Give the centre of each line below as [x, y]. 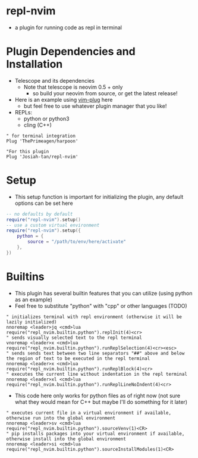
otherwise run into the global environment [61, 418]
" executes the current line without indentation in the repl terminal [97, 374]
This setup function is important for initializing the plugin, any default [99, 197]
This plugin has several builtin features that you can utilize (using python [103, 293]
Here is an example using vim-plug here [64, 99]
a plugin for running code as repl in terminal [68, 27]
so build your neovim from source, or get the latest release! [105, 93]
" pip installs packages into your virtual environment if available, [95, 434]
